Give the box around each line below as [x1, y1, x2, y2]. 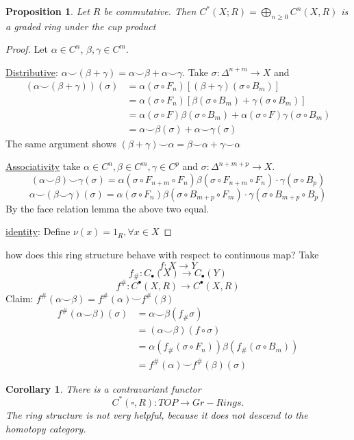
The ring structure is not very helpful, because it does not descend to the [5, 407, 308, 421]
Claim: [5, 291, 34, 305]
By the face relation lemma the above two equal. [5, 201, 210, 215]
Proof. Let [5, 42, 48, 56]
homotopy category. [5, 421, 86, 435]
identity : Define [5, 224, 71, 239]
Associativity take [5, 159, 81, 173]
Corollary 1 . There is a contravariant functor [5, 381, 201, 395]
